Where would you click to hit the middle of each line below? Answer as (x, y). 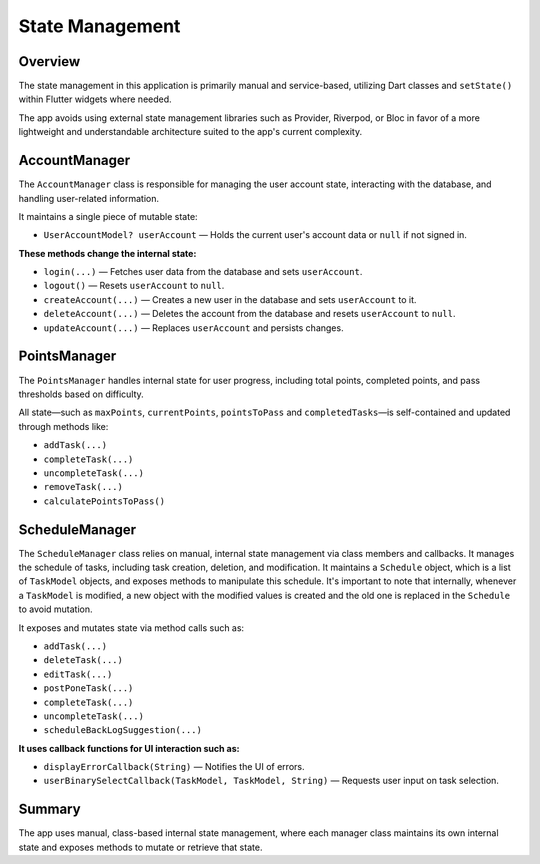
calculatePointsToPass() (104, 501)
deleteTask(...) (83, 660)
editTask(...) (78, 674)
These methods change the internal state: (107, 253)
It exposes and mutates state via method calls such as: (131, 627)
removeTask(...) (83, 487)
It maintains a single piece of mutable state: (108, 216)
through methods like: (63, 426)
